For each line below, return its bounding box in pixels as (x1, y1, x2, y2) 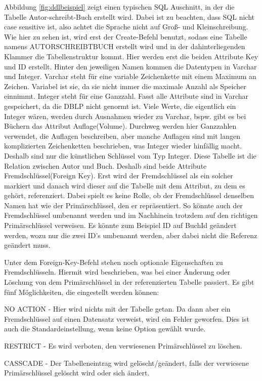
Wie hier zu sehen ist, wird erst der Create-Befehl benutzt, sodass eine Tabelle (4, 31, 247, 42)
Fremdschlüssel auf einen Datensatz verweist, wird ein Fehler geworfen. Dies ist (4, 313, 249, 324)
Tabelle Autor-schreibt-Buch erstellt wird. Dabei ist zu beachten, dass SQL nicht (4, 11, 254, 22)
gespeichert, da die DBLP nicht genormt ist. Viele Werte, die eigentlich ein (4, 100, 236, 111)
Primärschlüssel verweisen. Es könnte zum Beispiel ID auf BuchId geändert (4, 220, 237, 231)
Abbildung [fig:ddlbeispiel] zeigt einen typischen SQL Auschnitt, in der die (4, 2, 235, 12)
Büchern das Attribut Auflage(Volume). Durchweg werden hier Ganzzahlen (4, 121, 237, 131)
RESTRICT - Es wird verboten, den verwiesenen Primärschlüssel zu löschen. (4, 340, 242, 351)
